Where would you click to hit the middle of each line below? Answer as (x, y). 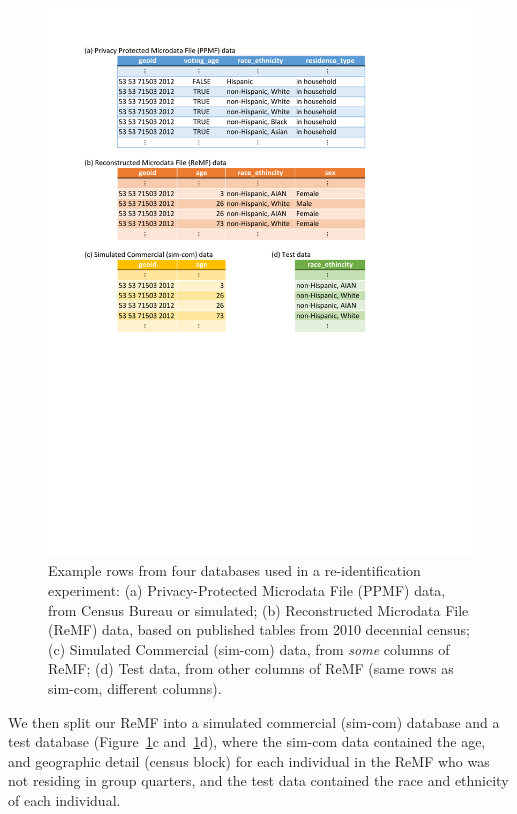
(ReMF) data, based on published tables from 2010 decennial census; (259, 629)
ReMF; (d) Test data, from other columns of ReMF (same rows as (251, 668)
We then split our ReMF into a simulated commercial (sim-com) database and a (254, 721)
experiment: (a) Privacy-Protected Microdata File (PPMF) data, (247, 590)
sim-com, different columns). (135, 688)
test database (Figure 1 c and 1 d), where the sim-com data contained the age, (247, 741)
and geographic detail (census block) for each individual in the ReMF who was (249, 760)
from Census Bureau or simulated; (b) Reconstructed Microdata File (258, 609)
